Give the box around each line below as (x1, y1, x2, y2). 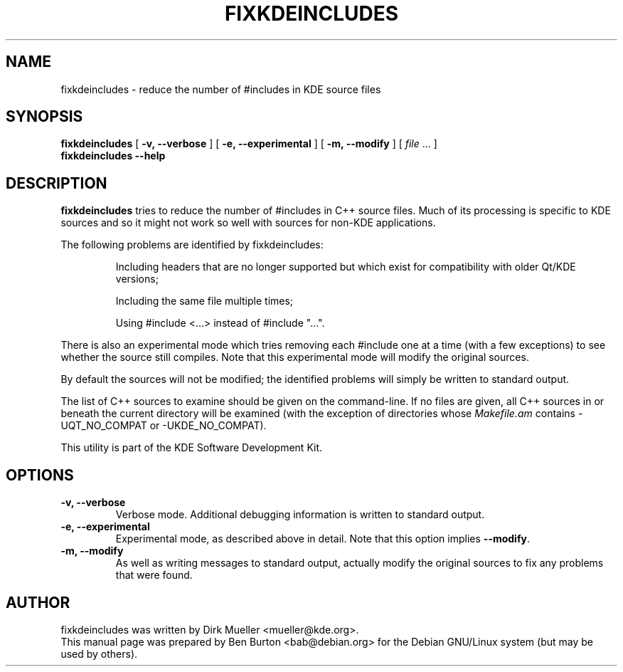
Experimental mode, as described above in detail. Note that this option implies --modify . (115, 532, 530, 545)
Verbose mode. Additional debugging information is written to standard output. (115, 508, 485, 521)
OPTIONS (6, 466, 74, 484)
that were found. (115, 569, 193, 582)
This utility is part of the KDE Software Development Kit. (60, 441, 323, 454)
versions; (115, 273, 159, 285)
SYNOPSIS (6, 107, 83, 126)
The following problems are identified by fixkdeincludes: (60, 238, 324, 251)
